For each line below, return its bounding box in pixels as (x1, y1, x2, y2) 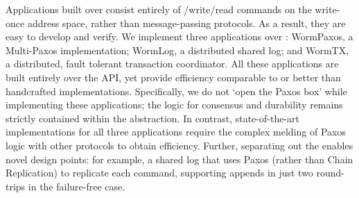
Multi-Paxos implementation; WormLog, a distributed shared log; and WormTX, (6, 42, 349, 57)
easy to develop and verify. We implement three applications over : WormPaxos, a (6, 29, 353, 44)
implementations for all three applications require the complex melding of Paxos (6, 124, 346, 139)
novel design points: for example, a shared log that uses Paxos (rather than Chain (6, 151, 353, 166)
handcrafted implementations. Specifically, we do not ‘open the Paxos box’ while (6, 83, 347, 98)
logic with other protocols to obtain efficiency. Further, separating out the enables (6, 138, 353, 152)
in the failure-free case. (28, 179, 125, 193)
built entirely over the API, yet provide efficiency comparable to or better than (6, 69, 341, 84)
